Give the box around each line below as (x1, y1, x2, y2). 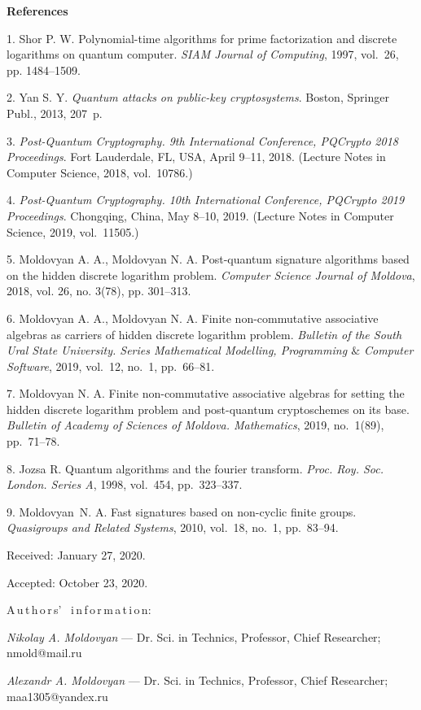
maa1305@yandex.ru (7, 687, 108, 704)
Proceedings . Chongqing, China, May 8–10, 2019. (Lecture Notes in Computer (7, 207, 394, 224)
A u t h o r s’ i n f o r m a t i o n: (7, 601, 151, 618)
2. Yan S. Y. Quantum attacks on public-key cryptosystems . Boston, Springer (7, 89, 389, 106)
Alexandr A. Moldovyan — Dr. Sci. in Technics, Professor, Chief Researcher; (7, 672, 388, 688)
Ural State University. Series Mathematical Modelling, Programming (7, 342, 348, 359)
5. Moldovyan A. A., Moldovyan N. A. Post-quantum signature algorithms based (7, 250, 410, 268)
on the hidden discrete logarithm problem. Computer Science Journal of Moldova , (7, 266, 415, 283)
